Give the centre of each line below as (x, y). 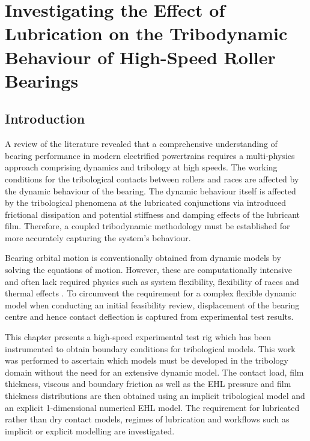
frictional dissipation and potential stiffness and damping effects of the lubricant (152, 214)
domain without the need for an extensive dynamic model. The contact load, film (154, 372)
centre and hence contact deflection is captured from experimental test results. (149, 316)
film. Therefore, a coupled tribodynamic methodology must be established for (147, 226)
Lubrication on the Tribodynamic (146, 33)
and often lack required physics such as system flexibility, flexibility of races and (152, 281)
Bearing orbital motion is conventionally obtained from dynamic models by (143, 258)
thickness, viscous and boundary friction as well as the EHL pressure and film (148, 384)
